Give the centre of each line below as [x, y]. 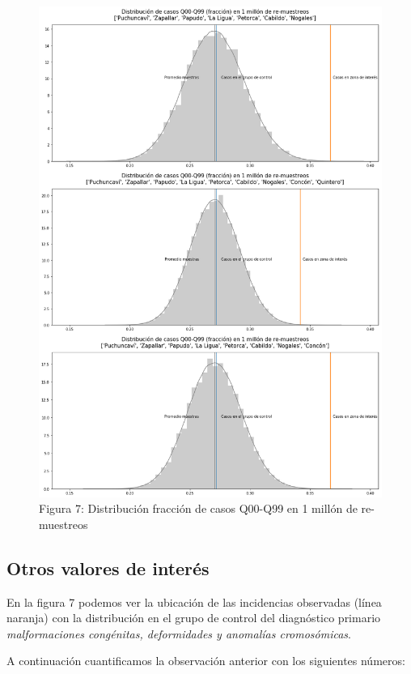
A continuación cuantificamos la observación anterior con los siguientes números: [206, 661]
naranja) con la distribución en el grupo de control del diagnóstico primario [194, 618]
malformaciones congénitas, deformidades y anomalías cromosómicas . [179, 633]
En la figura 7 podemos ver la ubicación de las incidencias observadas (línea [194, 601]
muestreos [64, 524]
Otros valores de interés [108, 567]
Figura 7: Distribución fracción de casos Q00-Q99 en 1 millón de [198, 508]
